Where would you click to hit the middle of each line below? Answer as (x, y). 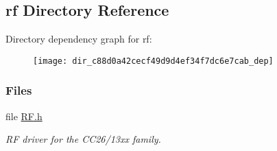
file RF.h (24, 116)
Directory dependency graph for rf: (79, 39)
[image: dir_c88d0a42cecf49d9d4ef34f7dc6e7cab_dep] (153, 61)
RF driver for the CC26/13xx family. (83, 139)
